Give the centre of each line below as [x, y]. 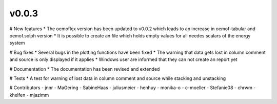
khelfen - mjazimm [29, 95]
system [17, 43]
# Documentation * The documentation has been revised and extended [85, 69]
